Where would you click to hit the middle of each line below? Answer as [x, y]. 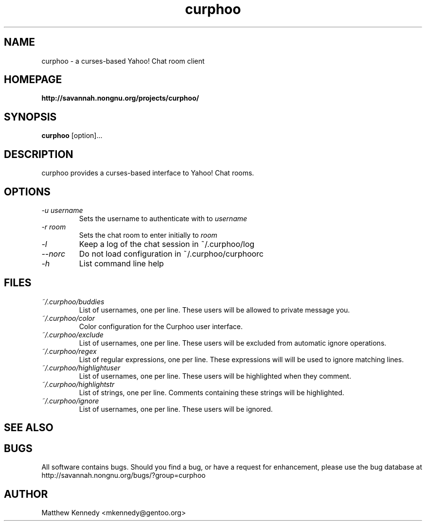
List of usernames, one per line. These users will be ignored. [176, 409]
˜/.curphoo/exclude [72, 334]
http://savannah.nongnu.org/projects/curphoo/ [120, 98]
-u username [62, 210]
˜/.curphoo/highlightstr [78, 384]
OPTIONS [27, 192]
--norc [53, 254]
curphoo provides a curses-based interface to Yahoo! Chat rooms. [148, 173]
